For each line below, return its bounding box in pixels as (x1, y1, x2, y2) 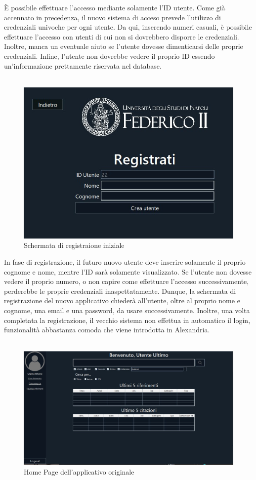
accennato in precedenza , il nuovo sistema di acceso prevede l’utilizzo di (4, 12, 221, 22)
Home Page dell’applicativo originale (24, 466, 134, 477)
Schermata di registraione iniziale (24, 240, 125, 250)
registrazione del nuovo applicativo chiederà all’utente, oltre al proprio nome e (4, 295, 240, 306)
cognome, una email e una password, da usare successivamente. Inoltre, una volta (4, 305, 250, 315)
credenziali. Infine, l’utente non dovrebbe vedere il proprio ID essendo (4, 50, 215, 61)
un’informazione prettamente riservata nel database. (4, 60, 162, 71)
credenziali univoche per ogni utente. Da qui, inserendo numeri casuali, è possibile (4, 22, 252, 32)
